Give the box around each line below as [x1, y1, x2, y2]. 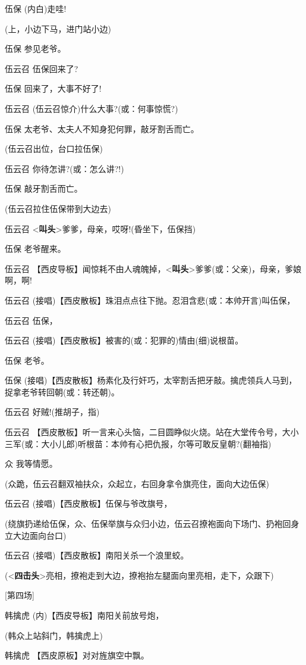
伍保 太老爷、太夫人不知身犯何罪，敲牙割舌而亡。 [5, 122, 199, 135]
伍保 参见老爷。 [5, 42, 66, 55]
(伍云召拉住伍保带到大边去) [5, 202, 111, 214]
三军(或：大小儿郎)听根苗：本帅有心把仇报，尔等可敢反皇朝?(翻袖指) [5, 437, 272, 449]
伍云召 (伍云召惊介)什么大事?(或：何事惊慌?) [5, 102, 178, 114]
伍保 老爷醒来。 [5, 242, 66, 255]
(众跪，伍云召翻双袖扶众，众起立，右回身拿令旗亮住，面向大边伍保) [5, 477, 269, 489]
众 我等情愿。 [5, 457, 58, 470]
